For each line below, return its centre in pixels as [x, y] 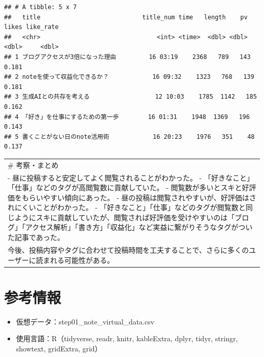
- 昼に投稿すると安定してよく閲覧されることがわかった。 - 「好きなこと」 [131, 177]
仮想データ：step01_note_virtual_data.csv [85, 321]
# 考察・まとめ [33, 165]
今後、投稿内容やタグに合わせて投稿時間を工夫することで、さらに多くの [128, 249]
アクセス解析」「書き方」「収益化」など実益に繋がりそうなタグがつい [139, 227]
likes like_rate [31, 27]
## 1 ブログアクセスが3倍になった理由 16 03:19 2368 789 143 [127, 57]
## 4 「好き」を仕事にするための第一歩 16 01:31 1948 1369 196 [127, 117]
